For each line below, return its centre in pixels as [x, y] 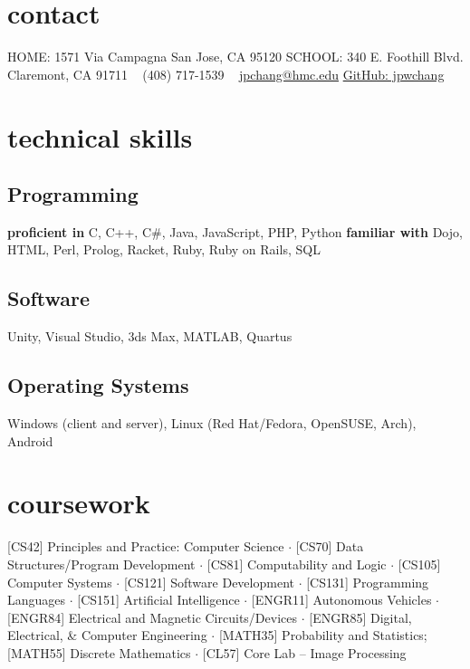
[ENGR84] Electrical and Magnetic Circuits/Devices [152, 617]
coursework [79, 503]
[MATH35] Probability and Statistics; [323, 635]
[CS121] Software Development [209, 582]
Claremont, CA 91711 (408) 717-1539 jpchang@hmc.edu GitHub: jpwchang [226, 74]
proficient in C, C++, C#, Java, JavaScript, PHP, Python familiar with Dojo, [235, 231]
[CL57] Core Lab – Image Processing [304, 652]
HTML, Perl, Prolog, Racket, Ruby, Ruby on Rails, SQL [164, 249]
